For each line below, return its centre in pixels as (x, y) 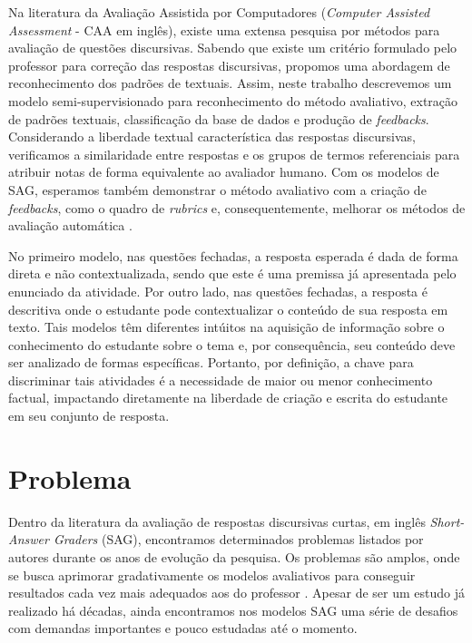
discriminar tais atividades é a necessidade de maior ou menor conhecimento (221, 380)
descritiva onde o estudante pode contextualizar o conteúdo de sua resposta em (228, 309)
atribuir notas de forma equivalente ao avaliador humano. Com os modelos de (224, 172)
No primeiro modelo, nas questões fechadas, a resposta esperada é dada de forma (233, 255)
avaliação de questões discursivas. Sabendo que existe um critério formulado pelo (233, 48)
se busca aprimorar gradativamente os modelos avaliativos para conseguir (212, 575)
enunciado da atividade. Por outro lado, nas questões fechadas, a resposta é (218, 291)
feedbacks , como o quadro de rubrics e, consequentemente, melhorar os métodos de (237, 207)
